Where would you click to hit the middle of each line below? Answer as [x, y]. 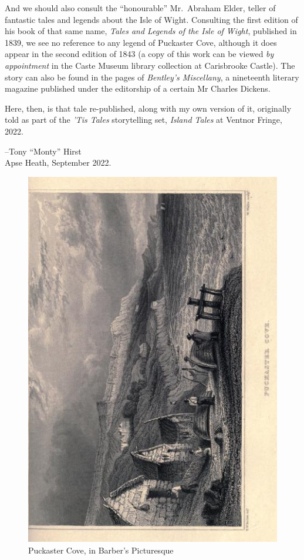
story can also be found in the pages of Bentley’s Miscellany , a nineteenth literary [152, 77]
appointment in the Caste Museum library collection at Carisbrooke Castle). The [150, 65]
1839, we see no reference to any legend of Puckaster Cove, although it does [141, 42]
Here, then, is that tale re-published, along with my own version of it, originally [148, 108]
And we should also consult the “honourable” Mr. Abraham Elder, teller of [140, 8]
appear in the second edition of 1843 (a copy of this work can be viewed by [139, 54]
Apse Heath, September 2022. [58, 162]
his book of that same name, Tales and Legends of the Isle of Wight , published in [151, 31]
